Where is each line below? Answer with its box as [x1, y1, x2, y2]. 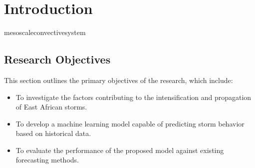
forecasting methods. [15, 154, 79, 165]
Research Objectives [4, 51, 111, 67]
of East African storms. [15, 101, 87, 112]
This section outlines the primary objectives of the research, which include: [4, 74, 233, 85]
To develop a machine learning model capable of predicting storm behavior [15, 118, 245, 128]
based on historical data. [15, 128, 91, 138]
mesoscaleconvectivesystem [4, 27, 86, 37]
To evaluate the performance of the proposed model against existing [15, 144, 224, 155]
